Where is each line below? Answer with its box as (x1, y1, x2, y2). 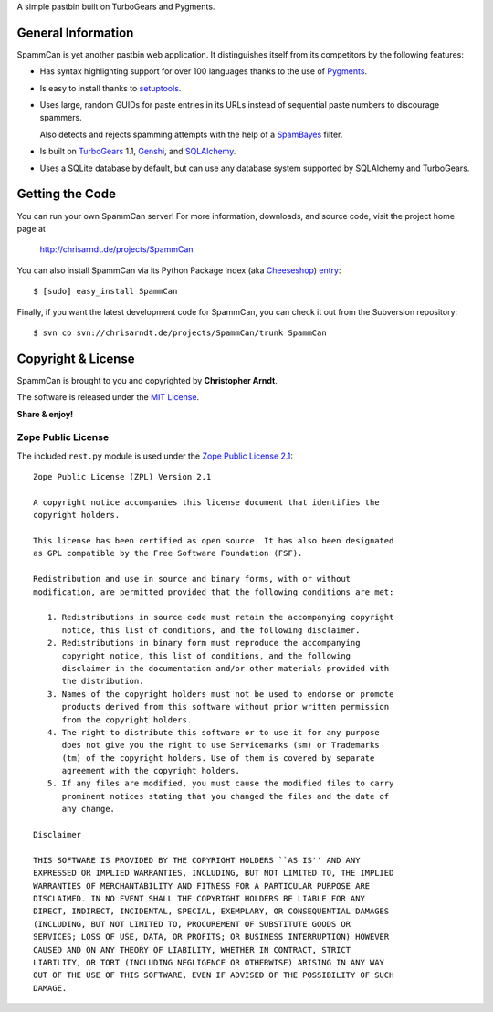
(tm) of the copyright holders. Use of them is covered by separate (61, 753, 375, 763)
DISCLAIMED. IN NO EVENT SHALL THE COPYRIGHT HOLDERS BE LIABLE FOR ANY (33, 893, 365, 903)
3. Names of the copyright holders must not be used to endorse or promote (47, 689, 394, 699)
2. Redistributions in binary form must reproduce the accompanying (47, 638, 361, 648)
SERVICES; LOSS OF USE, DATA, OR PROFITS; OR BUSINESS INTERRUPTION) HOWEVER (33, 932, 390, 943)
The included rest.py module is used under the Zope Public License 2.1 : (16, 450, 294, 461)
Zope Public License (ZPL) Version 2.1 (33, 471, 212, 482)
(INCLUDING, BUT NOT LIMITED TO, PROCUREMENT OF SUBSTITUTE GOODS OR (33, 919, 351, 929)
